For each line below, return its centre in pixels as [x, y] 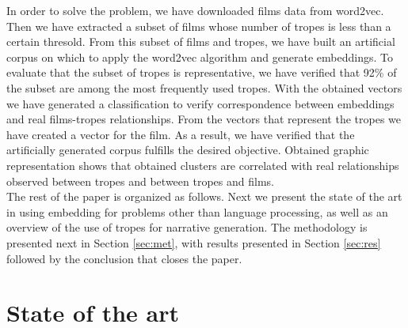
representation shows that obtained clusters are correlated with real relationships [203, 165]
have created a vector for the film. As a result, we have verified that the [181, 134]
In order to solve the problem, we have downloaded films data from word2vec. [195, 10]
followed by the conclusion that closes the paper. [124, 258]
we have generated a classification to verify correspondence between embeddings [200, 103]
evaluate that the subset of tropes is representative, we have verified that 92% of [202, 72]
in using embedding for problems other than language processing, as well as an [197, 211]
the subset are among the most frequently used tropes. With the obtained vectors [204, 87]
